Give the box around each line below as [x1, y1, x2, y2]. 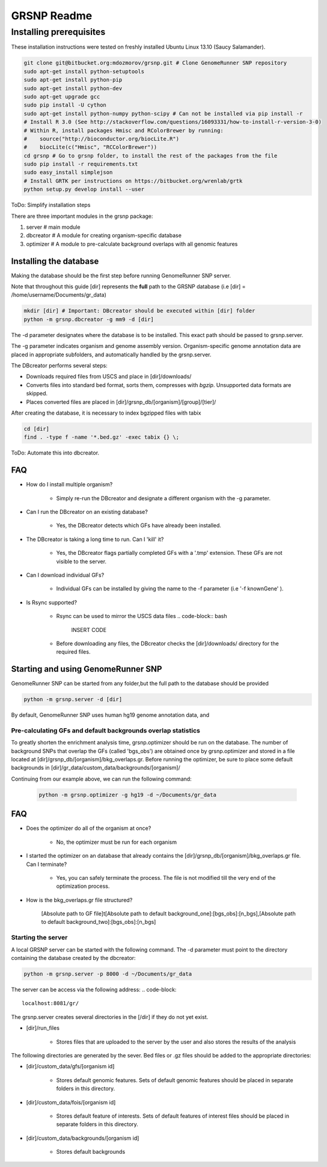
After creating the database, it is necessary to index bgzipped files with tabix [11, 409, 201, 416]
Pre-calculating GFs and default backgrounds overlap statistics [11, 726, 201, 734]
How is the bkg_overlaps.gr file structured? [26, 896, 133, 903]
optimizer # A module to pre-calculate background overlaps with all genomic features [26, 240, 238, 247]
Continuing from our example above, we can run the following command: [11, 775, 192, 782]
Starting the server [11, 933, 68, 942]
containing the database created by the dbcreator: [11, 955, 136, 962]
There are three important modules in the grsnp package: [11, 212, 153, 220]
